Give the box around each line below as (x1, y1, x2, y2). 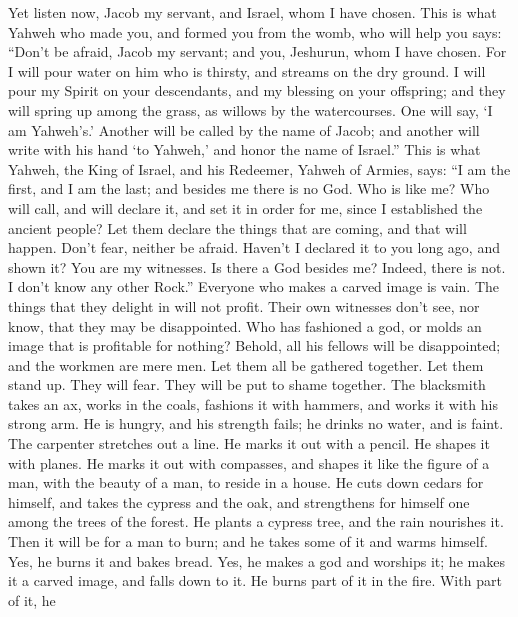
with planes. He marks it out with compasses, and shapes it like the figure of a (8, 452, 490, 473)
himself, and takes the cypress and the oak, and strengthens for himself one (8, 491, 470, 512)
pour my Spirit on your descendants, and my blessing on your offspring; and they (8, 80, 506, 101)
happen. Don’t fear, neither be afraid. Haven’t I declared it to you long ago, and (8, 237, 500, 258)
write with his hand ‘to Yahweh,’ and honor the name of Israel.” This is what (8, 139, 481, 160)
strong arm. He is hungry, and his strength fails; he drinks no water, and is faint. (8, 413, 504, 434)
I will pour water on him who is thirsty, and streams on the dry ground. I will (8, 60, 486, 81)
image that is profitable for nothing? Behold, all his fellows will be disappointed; (8, 335, 501, 356)
